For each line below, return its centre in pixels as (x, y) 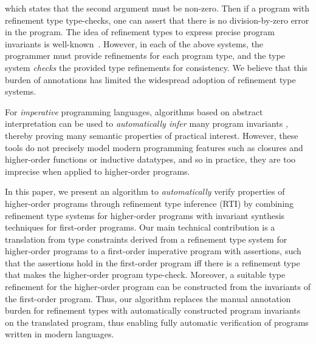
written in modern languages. (60, 334)
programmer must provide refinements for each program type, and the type (145, 56)
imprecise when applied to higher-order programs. (98, 171)
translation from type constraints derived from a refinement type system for (146, 239)
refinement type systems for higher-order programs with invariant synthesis (145, 215)
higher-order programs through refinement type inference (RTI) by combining (149, 203)
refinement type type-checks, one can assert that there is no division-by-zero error (157, 20)
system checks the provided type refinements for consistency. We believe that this (156, 67)
